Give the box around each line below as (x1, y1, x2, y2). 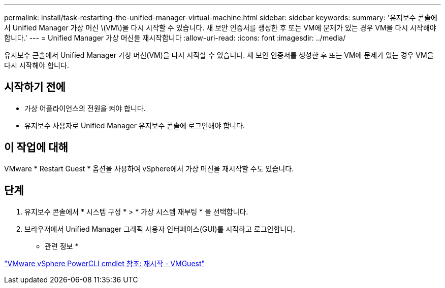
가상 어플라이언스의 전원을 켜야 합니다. (24, 103, 146, 113)
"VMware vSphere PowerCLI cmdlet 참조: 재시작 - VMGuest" (4, 259, 205, 268)
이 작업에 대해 (4, 141, 68, 154)
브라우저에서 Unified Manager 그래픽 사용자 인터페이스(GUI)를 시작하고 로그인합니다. (24, 224, 296, 233)
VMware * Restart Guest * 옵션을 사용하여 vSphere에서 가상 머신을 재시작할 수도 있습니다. (4, 164, 294, 173)
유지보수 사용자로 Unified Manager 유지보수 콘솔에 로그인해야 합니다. (24, 121, 245, 130)
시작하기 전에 (4, 81, 66, 94)
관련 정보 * (45, 241, 79, 250)
